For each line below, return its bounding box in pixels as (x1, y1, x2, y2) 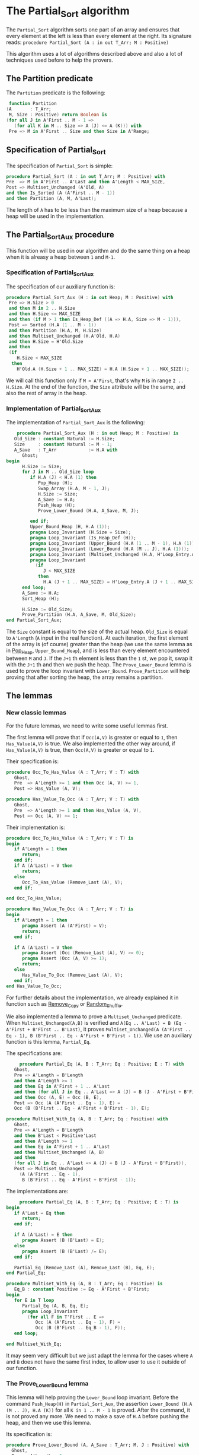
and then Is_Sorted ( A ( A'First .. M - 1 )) (6, 190, 115, 196)
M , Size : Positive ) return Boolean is (8, 112, 108, 118)
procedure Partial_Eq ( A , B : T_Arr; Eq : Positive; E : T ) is (19, 1199, 179, 1205)
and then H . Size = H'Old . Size (8, 338, 84, 345)
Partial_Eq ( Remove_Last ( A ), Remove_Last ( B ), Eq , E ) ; (14, 1265, 155, 1270)
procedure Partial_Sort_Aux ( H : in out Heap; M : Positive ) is (17, 430, 179, 437)
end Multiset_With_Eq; (6, 1341, 62, 1347)
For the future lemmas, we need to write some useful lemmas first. (6, 722, 168, 729)
